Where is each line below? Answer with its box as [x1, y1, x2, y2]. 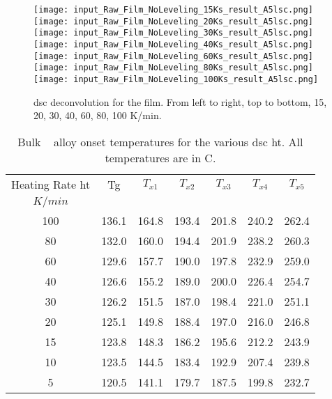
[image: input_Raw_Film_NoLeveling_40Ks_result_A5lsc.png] [33, 39, 313, 49]
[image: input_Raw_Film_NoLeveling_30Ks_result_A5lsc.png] [33, 28, 313, 38]
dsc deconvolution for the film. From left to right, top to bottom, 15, [33, 94, 327, 109]
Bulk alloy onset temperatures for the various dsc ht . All [17, 133, 303, 150]
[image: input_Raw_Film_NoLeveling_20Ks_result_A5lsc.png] [33, 16, 313, 26]
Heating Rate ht [11, 175, 91, 192]
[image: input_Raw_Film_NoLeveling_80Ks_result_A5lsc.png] [33, 63, 313, 73]
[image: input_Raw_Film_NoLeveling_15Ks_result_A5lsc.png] [33, 5, 313, 15]
